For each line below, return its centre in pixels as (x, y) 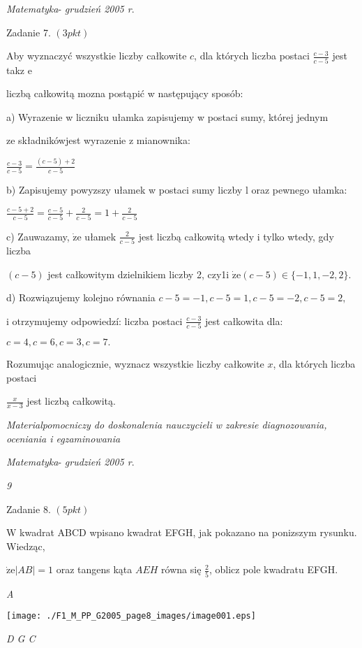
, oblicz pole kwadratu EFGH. (273, 569)
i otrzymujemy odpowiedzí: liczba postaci (95, 321)
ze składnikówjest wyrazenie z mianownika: (98, 140)
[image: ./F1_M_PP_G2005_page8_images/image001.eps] (131, 616)
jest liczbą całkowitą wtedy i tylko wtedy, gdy (236, 236)
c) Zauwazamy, (38, 236)
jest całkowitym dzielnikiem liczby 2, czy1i (138, 274)
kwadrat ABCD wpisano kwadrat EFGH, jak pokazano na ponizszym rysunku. (188, 532)
